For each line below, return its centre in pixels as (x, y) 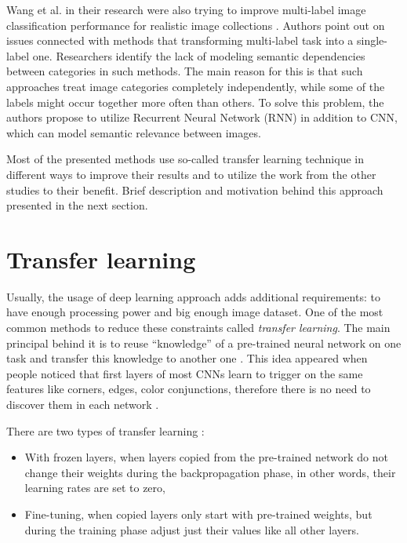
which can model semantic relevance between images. (134, 132)
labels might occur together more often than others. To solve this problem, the (195, 102)
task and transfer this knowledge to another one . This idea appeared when (187, 358)
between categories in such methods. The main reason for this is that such (185, 71)
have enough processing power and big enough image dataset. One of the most (195, 312)
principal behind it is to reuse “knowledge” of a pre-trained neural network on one (204, 343)
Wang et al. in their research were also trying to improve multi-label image (186, 9)
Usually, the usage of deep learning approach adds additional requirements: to (193, 296)
